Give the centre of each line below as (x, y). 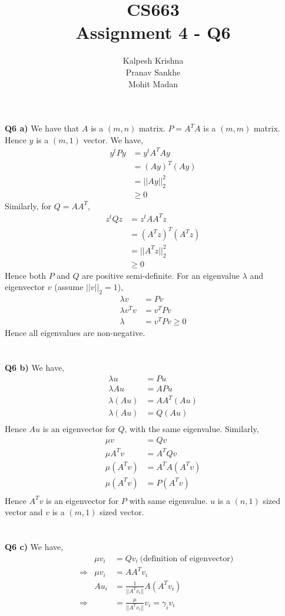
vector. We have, (113, 139)
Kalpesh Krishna (153, 60)
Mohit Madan (153, 83)
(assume (69, 287)
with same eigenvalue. (168, 500)
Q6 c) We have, (34, 547)
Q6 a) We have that (42, 128)
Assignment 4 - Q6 (153, 32)
